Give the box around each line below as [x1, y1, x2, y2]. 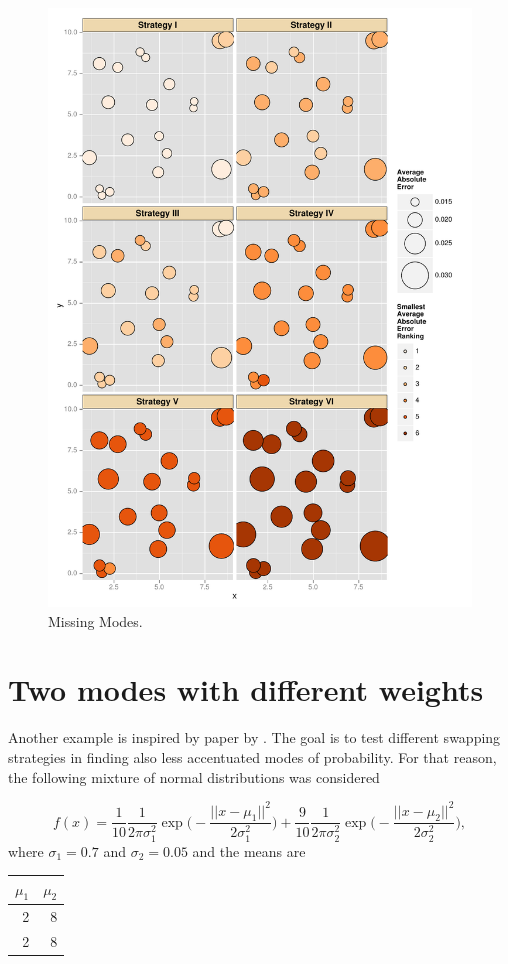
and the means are [192, 840, 306, 861]
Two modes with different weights [8, 669, 484, 710]
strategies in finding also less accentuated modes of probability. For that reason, [8, 747, 497, 767]
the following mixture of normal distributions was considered [8, 766, 380, 787]
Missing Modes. [48, 610, 143, 631]
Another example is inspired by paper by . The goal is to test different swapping [8, 727, 501, 748]
